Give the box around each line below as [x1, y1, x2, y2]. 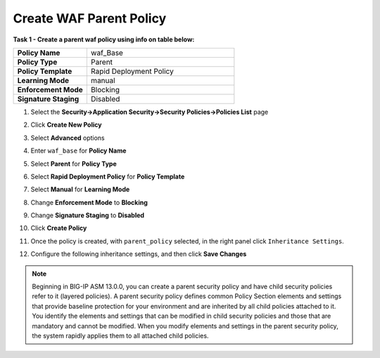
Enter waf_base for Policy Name [30, 146, 127, 155]
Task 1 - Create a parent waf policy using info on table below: [13, 35, 195, 44]
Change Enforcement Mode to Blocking [30, 198, 148, 207]
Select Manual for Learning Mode [30, 185, 130, 193]
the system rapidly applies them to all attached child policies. [32, 331, 209, 340]
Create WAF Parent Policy [13, 11, 167, 26]
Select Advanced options [30, 134, 105, 142]
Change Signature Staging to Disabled [30, 211, 144, 219]
